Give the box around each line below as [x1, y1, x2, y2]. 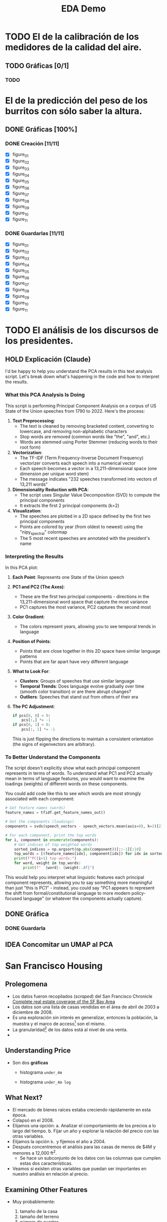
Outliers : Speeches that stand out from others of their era [19, 694, 138, 699]
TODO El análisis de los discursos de [5, 325, 159, 336]
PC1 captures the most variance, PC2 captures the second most [19, 604, 151, 610]
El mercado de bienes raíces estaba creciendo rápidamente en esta [12, 1106, 151, 1112]
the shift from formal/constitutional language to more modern [5, 890, 131, 896]
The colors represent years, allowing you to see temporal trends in [19, 623, 156, 629]
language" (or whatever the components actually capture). [23, 895, 143, 901]
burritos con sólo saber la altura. [5, 105, 143, 117]
